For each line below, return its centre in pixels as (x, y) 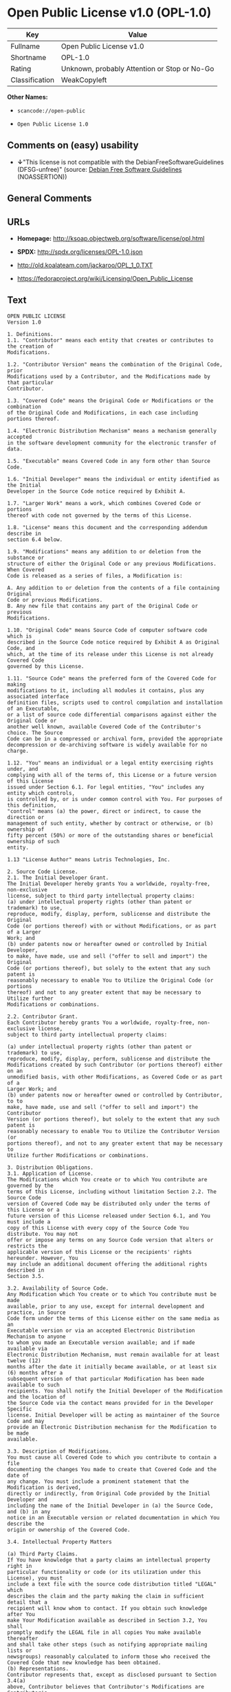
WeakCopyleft (84, 79)
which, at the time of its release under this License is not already (110, 654)
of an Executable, (33, 709)
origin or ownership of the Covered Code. (69, 1530)
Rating (21, 68)
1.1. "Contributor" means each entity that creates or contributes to (110, 340)
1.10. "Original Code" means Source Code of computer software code (107, 630)
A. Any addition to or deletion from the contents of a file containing (113, 588)
